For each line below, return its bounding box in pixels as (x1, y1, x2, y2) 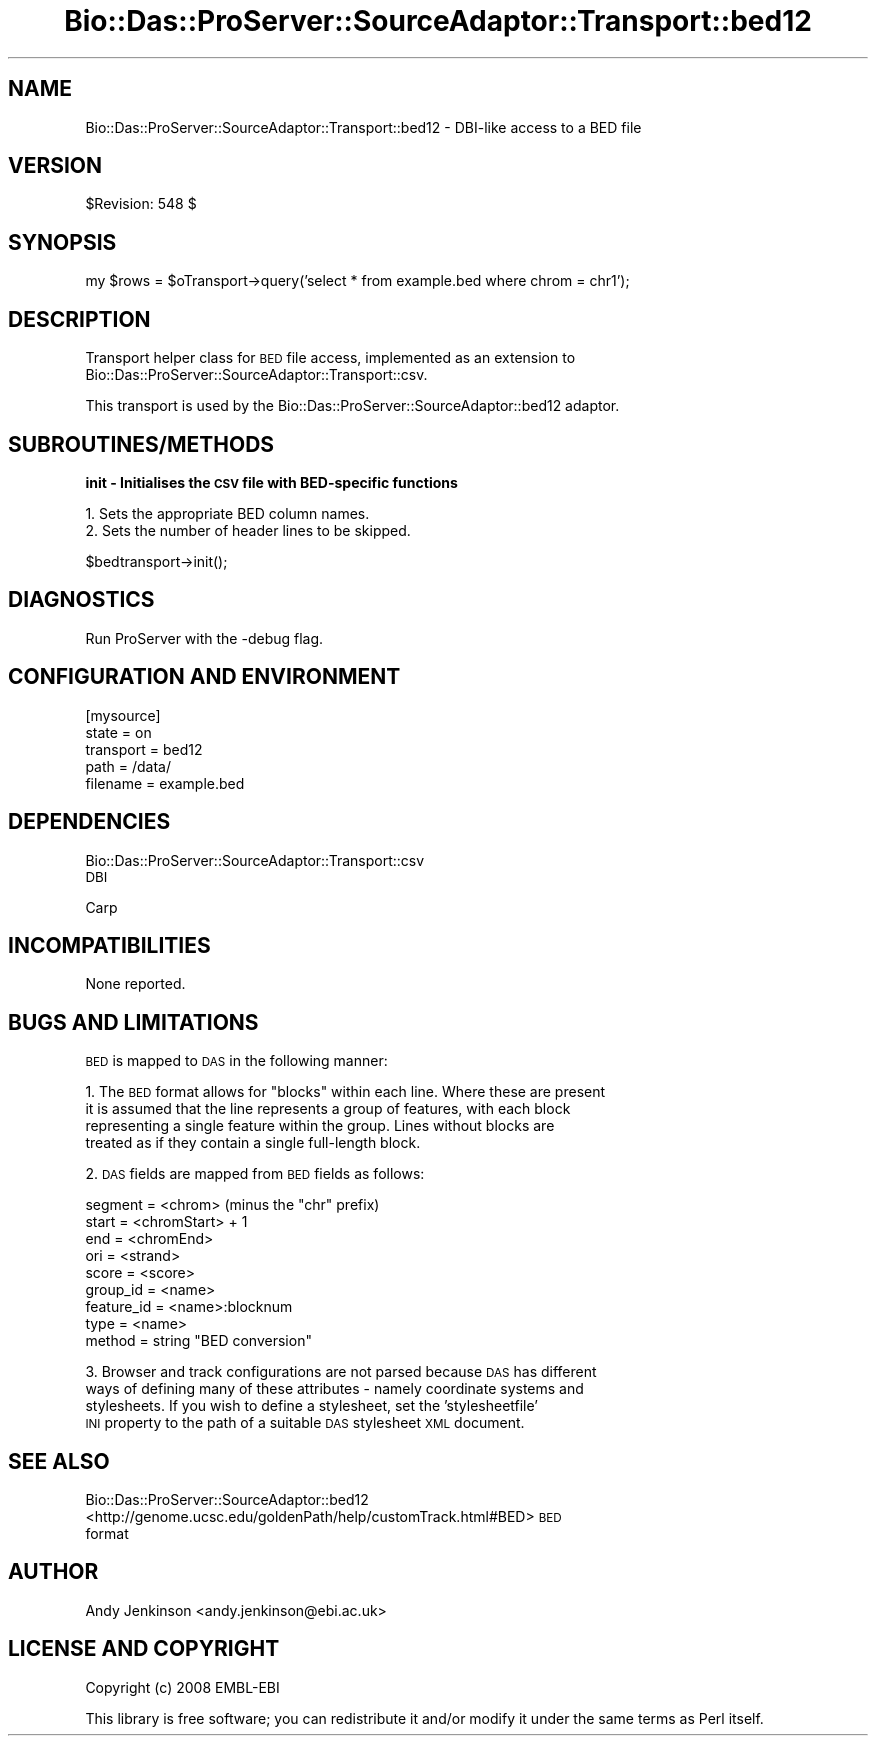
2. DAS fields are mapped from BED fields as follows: (85, 1165, 425, 1183)
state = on (85, 723, 152, 741)
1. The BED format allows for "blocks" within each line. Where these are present (85, 1083, 606, 1101)
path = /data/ (85, 757, 171, 775)
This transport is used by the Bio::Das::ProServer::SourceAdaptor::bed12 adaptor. (85, 397, 620, 415)
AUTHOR (8, 1559, 99, 1585)
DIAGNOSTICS (8, 587, 155, 613)
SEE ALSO (8, 1448, 110, 1474)
